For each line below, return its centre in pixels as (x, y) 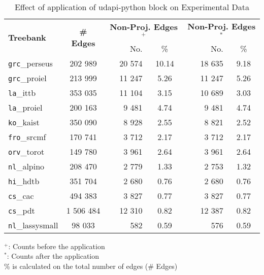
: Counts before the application (57, 246)
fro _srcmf (27, 136)
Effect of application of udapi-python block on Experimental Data (132, 7)
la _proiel (25, 107)
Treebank (27, 37)
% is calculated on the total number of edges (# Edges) (91, 266)
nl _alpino (26, 166)
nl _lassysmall (33, 225)
